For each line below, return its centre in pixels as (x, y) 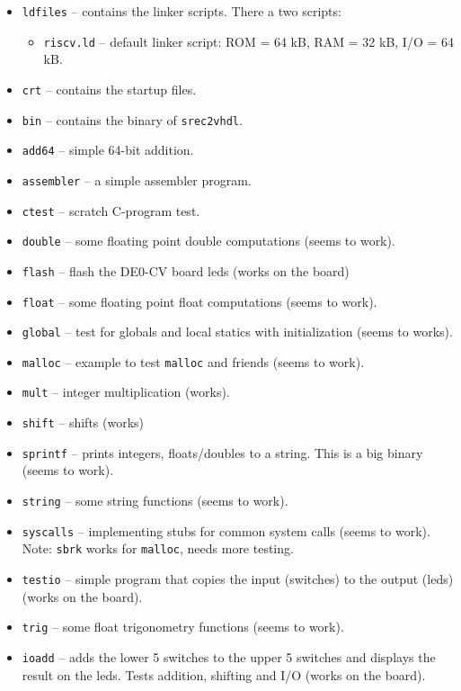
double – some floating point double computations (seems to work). (208, 241)
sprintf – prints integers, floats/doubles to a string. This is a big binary (222, 452)
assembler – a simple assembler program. (137, 179)
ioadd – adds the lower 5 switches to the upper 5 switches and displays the (229, 656)
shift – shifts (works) (83, 422)
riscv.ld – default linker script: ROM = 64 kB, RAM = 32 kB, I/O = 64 (249, 41)
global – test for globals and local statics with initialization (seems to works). (237, 332)
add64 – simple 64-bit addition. (108, 150)
